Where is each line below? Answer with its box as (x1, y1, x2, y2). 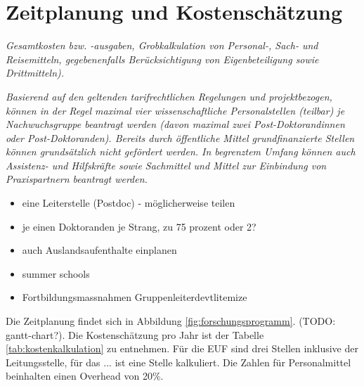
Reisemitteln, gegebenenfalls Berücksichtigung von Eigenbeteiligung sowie (6, 51, 319, 66)
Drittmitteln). (6, 65, 65, 80)
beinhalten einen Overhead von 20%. (6, 368, 164, 383)
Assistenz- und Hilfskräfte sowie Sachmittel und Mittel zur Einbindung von (6, 157, 327, 172)
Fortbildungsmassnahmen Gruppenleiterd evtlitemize (22, 290, 247, 304)
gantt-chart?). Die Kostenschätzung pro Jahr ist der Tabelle (6, 327, 264, 342)
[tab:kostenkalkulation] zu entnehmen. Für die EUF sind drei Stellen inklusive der (6, 341, 358, 356)
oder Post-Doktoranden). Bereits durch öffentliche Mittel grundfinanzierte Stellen (6, 130, 355, 145)
